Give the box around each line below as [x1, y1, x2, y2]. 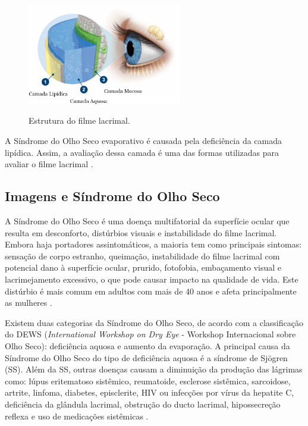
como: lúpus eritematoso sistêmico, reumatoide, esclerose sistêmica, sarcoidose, [5, 374, 291, 387]
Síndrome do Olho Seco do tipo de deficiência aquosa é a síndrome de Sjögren [5, 351, 288, 364]
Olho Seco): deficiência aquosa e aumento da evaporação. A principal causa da [5, 339, 290, 352]
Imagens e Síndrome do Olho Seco [5, 187, 220, 205]
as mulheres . [5, 296, 52, 309]
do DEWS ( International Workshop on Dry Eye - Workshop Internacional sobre [5, 328, 296, 340]
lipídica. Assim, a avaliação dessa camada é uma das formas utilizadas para [5, 146, 279, 158]
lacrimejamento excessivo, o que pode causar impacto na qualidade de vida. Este [5, 273, 298, 286]
